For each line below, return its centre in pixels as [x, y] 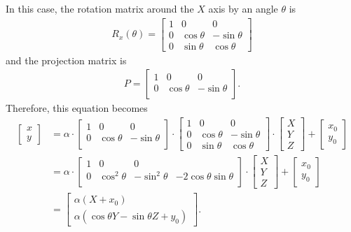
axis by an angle [243, 8]
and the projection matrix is [66, 60]
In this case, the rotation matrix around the [100, 8]
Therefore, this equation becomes [77, 108]
